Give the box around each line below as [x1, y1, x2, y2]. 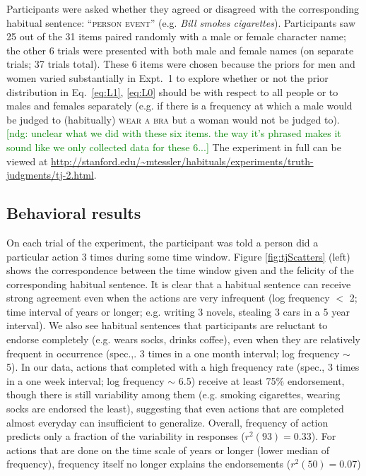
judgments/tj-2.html [6, 167, 94, 182]
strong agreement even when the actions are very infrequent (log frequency [6, 290, 330, 305]
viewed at [6, 153, 48, 168]
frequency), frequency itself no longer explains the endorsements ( [6, 456, 291, 471]
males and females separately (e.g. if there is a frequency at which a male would [6, 98, 353, 113]
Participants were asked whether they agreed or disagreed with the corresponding [6, 1, 359, 16]
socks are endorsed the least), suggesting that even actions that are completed [6, 401, 344, 416]
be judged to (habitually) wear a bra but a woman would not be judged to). [6, 112, 340, 126]
